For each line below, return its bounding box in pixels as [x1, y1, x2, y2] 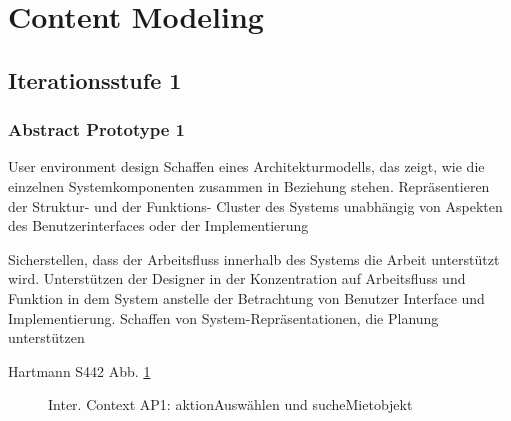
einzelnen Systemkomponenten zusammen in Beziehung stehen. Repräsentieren [8, 175, 490, 196]
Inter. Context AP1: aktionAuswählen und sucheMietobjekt [48, 394, 413, 415]
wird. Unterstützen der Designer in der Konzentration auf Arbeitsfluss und [8, 268, 466, 289]
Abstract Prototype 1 [8, 117, 185, 142]
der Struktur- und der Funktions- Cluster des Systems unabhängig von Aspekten [8, 195, 503, 216]
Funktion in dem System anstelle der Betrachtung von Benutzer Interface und [8, 287, 485, 308]
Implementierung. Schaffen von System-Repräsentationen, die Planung [8, 307, 439, 328]
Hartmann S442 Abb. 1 [8, 360, 151, 381]
